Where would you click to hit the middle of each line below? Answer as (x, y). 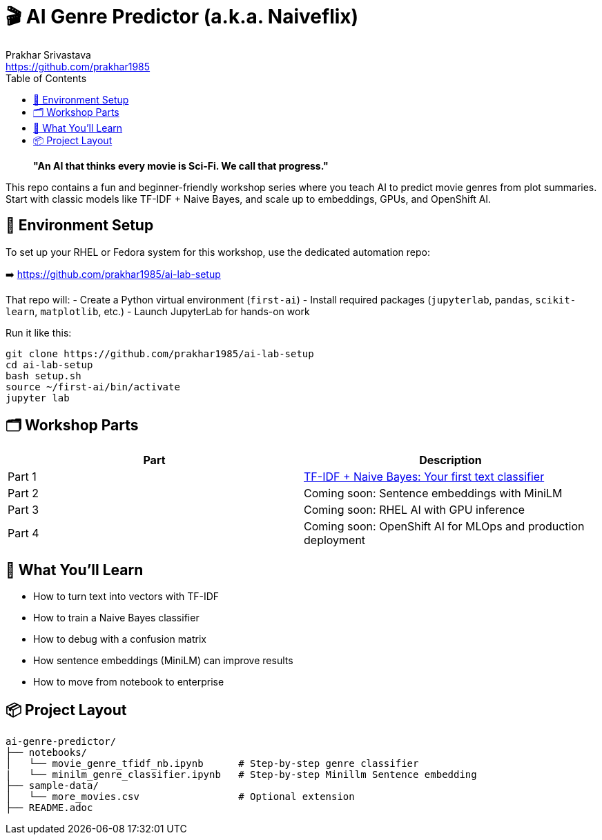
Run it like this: (39, 332)
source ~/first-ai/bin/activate (93, 387)
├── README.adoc (49, 808)
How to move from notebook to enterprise (129, 682)
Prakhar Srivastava (48, 54)
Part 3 (23, 510)
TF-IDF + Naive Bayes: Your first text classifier (424, 477)
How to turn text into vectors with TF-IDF (126, 597)
